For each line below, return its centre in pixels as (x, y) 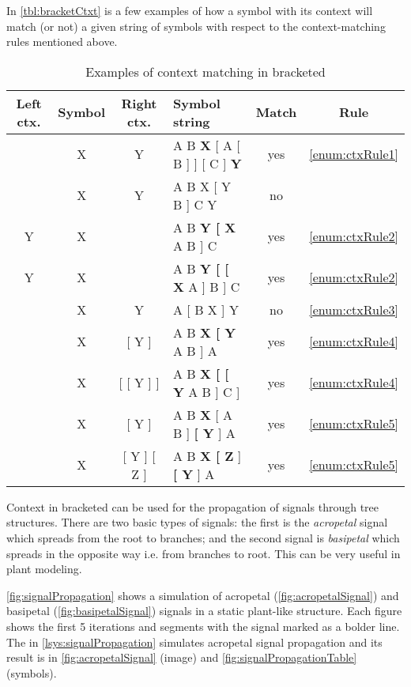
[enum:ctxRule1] (354, 154)
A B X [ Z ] (207, 455)
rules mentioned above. (62, 42)
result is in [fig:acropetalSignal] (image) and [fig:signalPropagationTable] (182, 657)
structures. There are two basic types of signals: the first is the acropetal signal (197, 522)
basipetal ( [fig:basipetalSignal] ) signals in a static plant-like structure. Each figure (204, 611)
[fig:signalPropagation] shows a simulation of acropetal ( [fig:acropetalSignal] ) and (203, 595)
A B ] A (195, 350)
